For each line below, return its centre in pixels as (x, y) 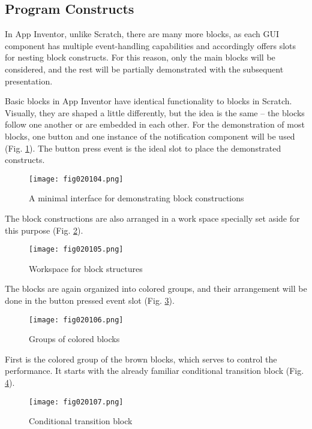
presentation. (29, 81)
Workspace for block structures (86, 268)
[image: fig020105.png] (76, 250)
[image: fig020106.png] (76, 320)
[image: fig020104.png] (76, 179)
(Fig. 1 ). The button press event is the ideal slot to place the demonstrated (143, 148)
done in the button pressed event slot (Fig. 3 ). (90, 300)
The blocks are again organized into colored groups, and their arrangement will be (156, 288)
